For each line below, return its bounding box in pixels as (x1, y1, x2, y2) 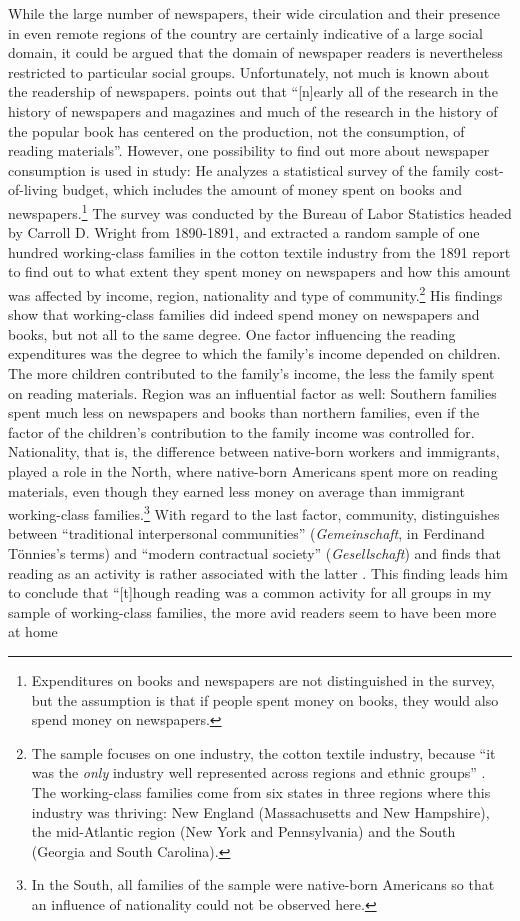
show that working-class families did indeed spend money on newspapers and (8, 304, 480, 325)
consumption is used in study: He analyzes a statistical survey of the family (8, 159, 471, 180)
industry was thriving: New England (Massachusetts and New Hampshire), (31, 801, 490, 822)
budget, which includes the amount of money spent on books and (62, 179, 463, 200)
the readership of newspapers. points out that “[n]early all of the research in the (8, 81, 498, 102)
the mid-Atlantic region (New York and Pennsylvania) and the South (31, 821, 456, 842)
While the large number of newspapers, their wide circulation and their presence (8, 3, 501, 23)
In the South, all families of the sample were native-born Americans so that (31, 874, 495, 895)
